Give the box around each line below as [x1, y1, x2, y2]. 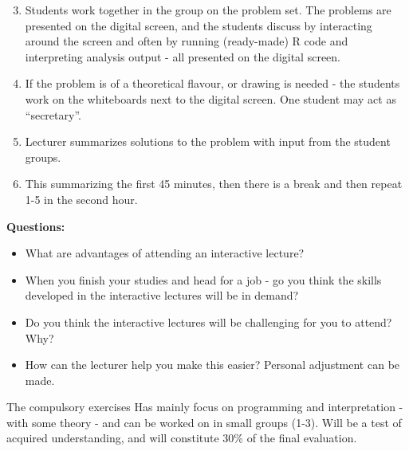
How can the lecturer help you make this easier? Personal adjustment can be [25, 356, 400, 373]
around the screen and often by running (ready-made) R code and [25, 33, 348, 49]
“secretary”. [25, 106, 81, 123]
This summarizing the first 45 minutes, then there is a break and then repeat [25, 175, 403, 192]
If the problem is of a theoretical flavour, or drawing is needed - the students [25, 75, 400, 92]
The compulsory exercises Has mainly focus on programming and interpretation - [6, 398, 403, 415]
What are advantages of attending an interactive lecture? [25, 245, 305, 261]
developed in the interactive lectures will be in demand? [25, 287, 299, 304]
